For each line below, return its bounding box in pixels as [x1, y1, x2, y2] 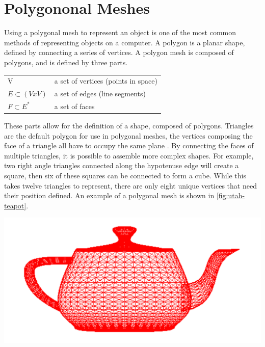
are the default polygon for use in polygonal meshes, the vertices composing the [4, 130, 253, 141]
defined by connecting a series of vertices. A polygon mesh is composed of [4, 47, 234, 58]
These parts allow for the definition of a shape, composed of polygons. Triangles [4, 120, 254, 131]
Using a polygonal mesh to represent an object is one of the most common [4, 27, 236, 38]
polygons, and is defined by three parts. [4, 57, 128, 67]
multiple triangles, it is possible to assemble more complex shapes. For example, [4, 150, 254, 161]
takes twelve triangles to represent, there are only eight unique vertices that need [4, 180, 257, 191]
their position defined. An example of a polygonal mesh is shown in [4, 190, 215, 201]
